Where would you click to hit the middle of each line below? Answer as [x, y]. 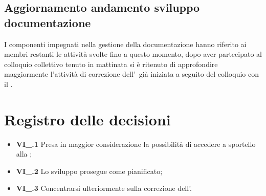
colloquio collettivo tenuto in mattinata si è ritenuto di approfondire [111, 64]
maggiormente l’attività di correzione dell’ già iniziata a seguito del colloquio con [131, 74]
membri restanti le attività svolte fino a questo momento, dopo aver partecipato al [133, 54]
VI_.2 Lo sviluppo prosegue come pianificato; [89, 171]
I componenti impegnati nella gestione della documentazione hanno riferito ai [125, 44]
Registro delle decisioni [87, 119]
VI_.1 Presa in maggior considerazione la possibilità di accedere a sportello [136, 144]
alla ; [24, 154]
